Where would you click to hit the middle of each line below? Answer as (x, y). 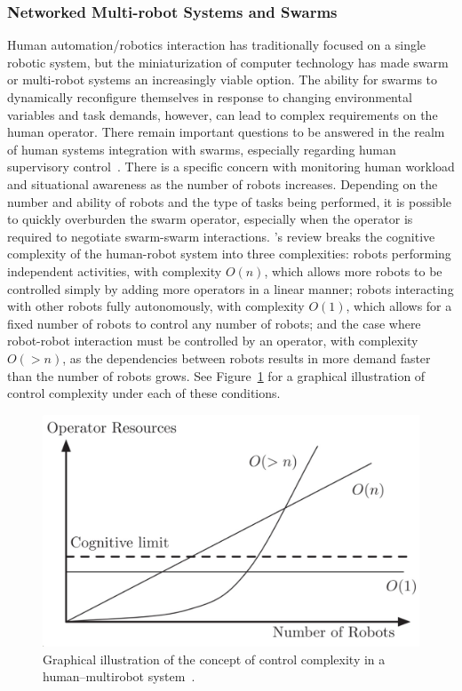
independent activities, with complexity (115, 270)
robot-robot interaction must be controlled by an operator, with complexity (213, 341)
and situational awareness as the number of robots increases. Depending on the (223, 183)
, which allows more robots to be (353, 270)
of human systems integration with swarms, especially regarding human (202, 149)
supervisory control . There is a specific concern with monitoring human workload (231, 167)
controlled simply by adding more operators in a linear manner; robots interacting (231, 288)
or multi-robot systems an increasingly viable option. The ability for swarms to (223, 79)
